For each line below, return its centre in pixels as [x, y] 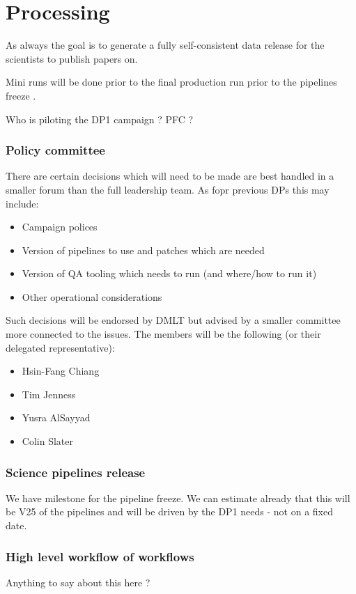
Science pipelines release [76, 472]
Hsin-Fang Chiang [61, 371]
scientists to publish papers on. [72, 58]
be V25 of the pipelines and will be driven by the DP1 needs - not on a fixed [169, 511]
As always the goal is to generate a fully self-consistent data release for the [165, 45]
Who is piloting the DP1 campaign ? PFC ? [100, 119]
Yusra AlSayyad [56, 417]
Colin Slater [47, 441]
